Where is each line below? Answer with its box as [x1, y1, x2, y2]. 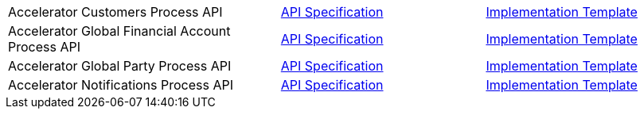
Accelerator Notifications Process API [8, 77, 233, 93]
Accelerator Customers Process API [8, 4, 223, 20]
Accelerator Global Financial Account [8, 23, 231, 39]
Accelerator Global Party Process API [8, 58, 232, 74]
